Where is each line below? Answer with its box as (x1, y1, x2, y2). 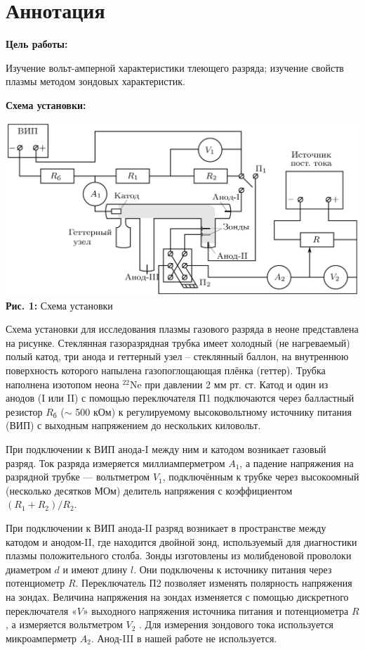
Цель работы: (6, 37, 68, 51)
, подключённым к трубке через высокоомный (162, 469, 359, 484)
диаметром (6, 561, 51, 576)
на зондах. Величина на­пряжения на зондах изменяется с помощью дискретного (6, 589, 349, 604)
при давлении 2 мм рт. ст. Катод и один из (145, 376, 328, 391)
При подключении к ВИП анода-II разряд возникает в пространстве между (6, 520, 326, 535)
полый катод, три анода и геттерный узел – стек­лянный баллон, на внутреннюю (6, 349, 349, 364)
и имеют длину (62, 561, 128, 576)
